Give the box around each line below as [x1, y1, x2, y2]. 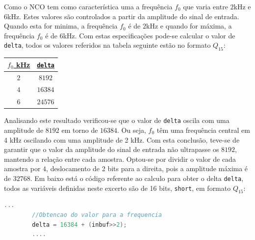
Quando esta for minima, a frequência [4, 21, 118, 31]
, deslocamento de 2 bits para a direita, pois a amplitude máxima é [46, 163, 248, 174]
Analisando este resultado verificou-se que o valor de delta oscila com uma [4, 115, 229, 125]
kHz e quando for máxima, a [146, 21, 232, 31]
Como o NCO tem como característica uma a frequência [4, 1, 173, 11]
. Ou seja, [117, 125, 146, 135]
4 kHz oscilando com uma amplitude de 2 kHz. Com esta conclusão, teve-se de [4, 134, 240, 145]
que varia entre [183, 1, 228, 11]
